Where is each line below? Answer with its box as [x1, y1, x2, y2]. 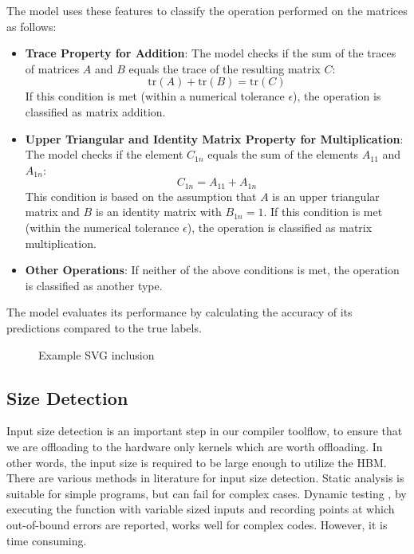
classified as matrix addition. [25, 103, 166, 120]
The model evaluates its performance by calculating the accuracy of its [6, 304, 353, 320]
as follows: [6, 18, 57, 34]
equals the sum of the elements [207, 146, 359, 163]
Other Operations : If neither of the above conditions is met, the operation [25, 261, 400, 278]
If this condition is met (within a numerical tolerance [25, 88, 285, 104]
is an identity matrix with [95, 203, 222, 220]
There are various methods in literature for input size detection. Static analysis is [6, 470, 404, 486]
